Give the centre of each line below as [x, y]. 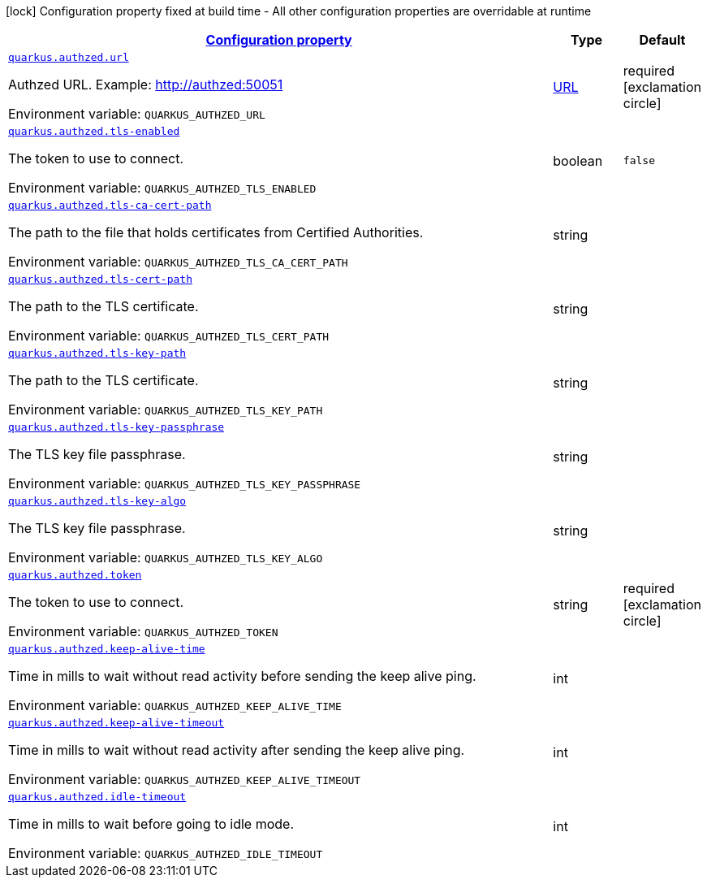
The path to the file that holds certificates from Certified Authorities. [216, 232]
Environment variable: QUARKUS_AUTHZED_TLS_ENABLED [162, 188]
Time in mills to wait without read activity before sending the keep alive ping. [242, 676]
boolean [578, 160]
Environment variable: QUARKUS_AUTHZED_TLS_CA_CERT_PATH [178, 262]
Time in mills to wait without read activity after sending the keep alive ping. [237, 750]
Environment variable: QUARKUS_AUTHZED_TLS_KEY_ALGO [166, 557]
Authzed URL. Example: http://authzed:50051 [146, 84]
